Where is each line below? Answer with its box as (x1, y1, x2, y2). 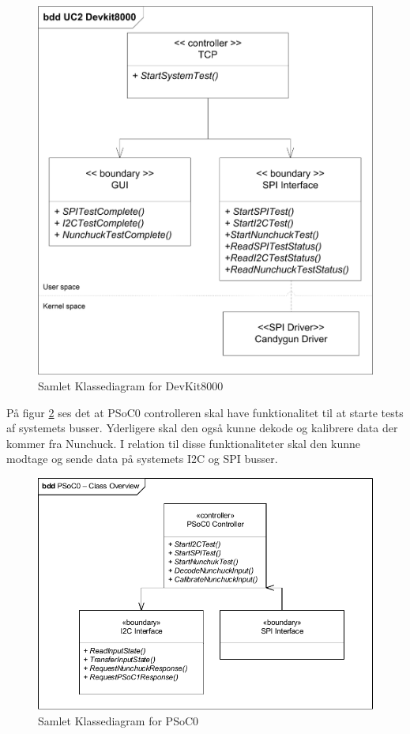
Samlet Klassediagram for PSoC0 (38, 712, 199, 728)
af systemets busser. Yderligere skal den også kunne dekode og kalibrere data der (6, 420, 398, 436)
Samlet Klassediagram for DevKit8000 (38, 377, 224, 393)
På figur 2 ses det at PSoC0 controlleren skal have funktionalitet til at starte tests (6, 404, 404, 420)
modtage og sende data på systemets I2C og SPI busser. (6, 450, 278, 467)
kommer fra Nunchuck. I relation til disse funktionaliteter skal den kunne (6, 435, 361, 451)
